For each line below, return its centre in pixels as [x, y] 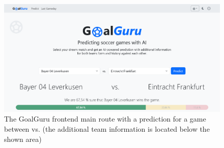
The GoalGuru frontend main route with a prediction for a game [105, 119]
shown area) [23, 139]
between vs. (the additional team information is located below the [107, 128]
